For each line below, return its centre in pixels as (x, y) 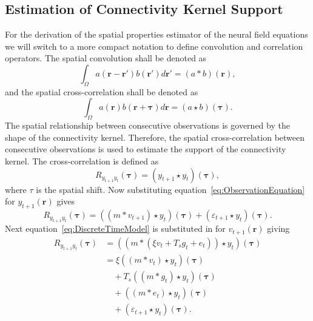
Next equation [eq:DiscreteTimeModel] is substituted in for (115, 228)
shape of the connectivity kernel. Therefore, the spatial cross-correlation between (155, 137)
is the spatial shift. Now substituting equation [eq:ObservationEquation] (170, 189)
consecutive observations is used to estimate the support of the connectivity (146, 149)
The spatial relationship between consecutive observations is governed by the (147, 125)
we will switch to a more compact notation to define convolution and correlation (154, 46)
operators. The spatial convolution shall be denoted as (106, 58)
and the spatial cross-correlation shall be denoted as (102, 91)
